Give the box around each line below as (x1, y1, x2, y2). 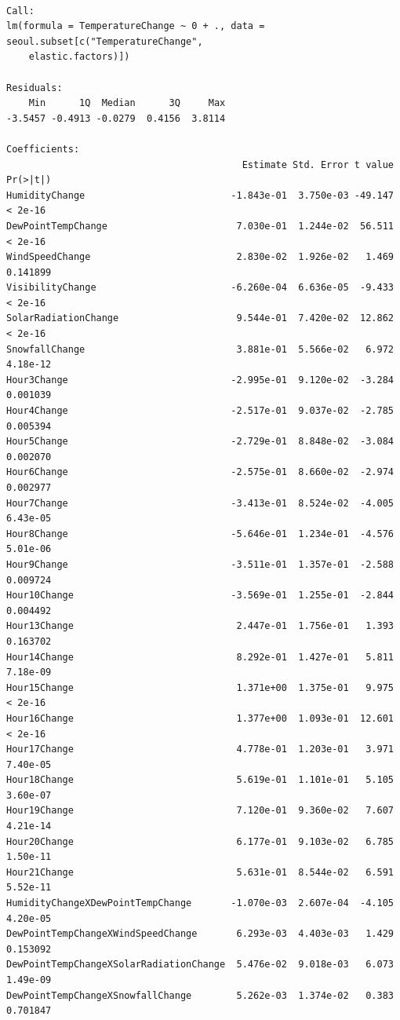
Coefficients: (6, 143, 80, 155)
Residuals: (6, 82, 63, 93)
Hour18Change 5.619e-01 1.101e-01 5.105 (6, 774, 394, 786)
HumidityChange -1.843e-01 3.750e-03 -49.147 (6, 189, 394, 201)
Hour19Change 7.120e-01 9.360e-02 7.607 (6, 805, 394, 817)
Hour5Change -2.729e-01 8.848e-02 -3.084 (6, 436, 394, 448)
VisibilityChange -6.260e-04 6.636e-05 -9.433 (6, 282, 394, 294)
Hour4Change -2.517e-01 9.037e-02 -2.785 (6, 405, 394, 417)
